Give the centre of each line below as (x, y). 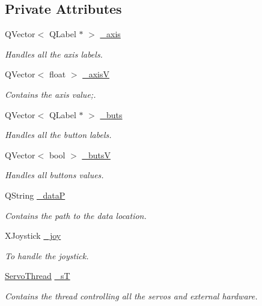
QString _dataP (35, 195)
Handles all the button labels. (58, 135)
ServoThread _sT (38, 276)
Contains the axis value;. (50, 94)
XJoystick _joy (33, 235)
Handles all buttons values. (54, 175)
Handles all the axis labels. (54, 54)
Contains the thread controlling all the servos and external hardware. (131, 295)
